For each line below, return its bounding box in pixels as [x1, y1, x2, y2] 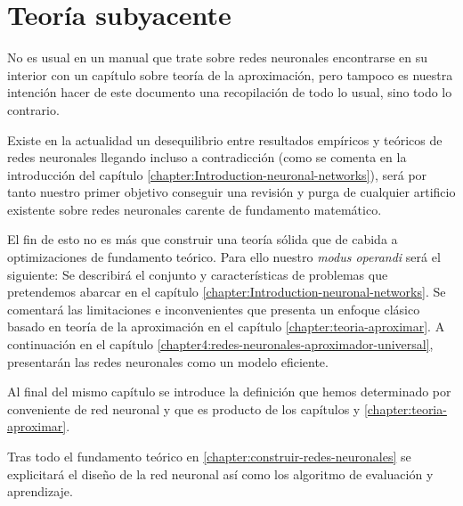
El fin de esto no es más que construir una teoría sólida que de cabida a [7, 230, 398, 249]
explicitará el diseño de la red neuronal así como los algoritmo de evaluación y [7, 464, 434, 483]
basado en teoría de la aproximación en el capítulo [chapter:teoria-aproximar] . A [7, 317, 445, 336]
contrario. [7, 100, 60, 118]
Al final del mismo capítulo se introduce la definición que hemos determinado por [7, 382, 451, 401]
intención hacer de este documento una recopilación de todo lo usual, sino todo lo [7, 83, 452, 102]
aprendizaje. [7, 482, 73, 501]
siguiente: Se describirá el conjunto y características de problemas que [7, 265, 388, 283]
